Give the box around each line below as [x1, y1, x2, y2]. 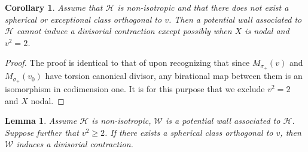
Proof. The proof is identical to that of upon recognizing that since [5, 56, 250, 69]
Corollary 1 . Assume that [5, 1, 103, 13]
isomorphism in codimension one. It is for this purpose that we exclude [5, 83, 265, 95]
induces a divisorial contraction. [16, 138, 133, 150]
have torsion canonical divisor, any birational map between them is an [45, 69, 303, 82]
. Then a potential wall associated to [168, 13, 302, 25]
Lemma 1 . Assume [5, 114, 77, 127]
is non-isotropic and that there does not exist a [117, 1, 289, 13]
